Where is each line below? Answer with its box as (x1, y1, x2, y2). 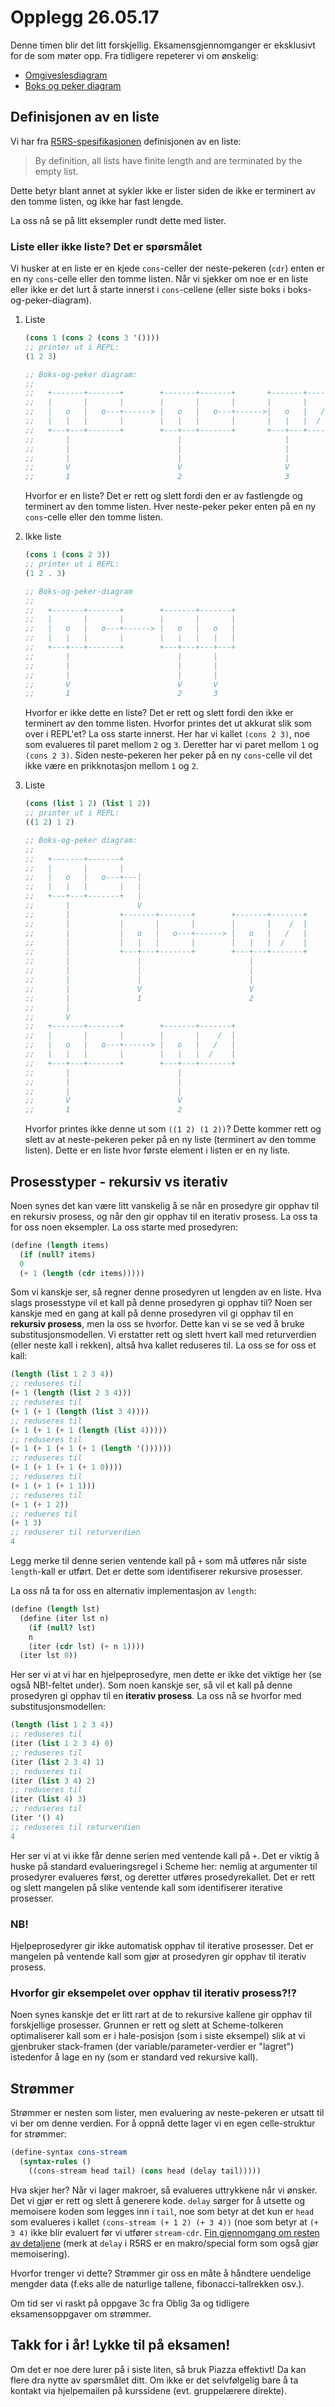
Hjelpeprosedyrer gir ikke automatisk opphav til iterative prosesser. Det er (10, 1940, 314, 1952)
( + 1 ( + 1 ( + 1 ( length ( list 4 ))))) (10, 1425, 168, 1435)
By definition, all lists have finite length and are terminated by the (34, 154, 303, 166)
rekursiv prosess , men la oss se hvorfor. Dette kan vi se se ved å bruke (10, 1318, 305, 1330)
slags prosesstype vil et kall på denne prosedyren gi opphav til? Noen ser (10, 1297, 313, 1309)
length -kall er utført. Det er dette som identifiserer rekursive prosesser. (10, 1566, 303, 1578)
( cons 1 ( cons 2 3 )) (24, 550, 111, 560)
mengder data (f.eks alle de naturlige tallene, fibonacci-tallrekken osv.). (10, 2277, 305, 2290)
